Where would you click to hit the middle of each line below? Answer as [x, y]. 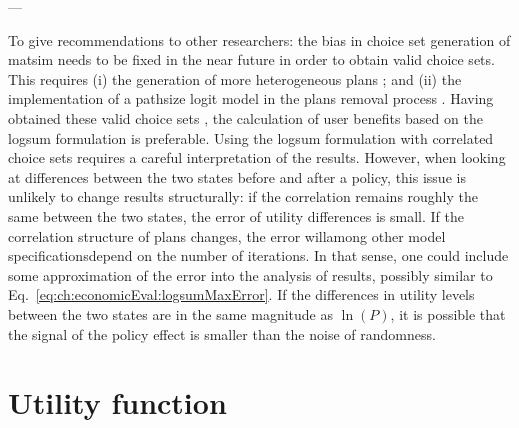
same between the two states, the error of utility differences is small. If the [236, 215]
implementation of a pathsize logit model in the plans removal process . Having [251, 98]
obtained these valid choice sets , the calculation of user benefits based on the [245, 117]
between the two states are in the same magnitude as [170, 313]
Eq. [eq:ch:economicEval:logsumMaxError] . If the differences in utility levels [241, 294]
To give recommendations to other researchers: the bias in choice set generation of [259, 39]
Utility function [117, 402]
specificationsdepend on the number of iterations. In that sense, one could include [258, 255]
